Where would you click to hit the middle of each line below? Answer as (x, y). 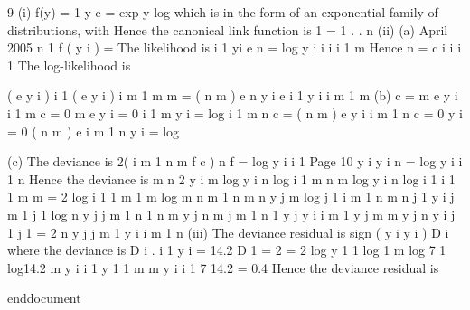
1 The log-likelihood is (69, 65)
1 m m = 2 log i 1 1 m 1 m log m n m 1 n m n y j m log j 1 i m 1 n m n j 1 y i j (231, 197)
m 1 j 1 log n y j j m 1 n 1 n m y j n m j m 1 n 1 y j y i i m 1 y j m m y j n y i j (231, 214)
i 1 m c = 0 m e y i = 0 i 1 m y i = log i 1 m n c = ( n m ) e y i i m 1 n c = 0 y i (235, 113)
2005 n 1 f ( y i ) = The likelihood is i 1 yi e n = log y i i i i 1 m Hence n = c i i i (235, 47)
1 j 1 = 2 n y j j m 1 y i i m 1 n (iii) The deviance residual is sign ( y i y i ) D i (228, 232)
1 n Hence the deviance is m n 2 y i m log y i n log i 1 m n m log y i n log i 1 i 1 (231, 178)
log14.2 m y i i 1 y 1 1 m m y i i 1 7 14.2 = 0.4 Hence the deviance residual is (223, 267)
